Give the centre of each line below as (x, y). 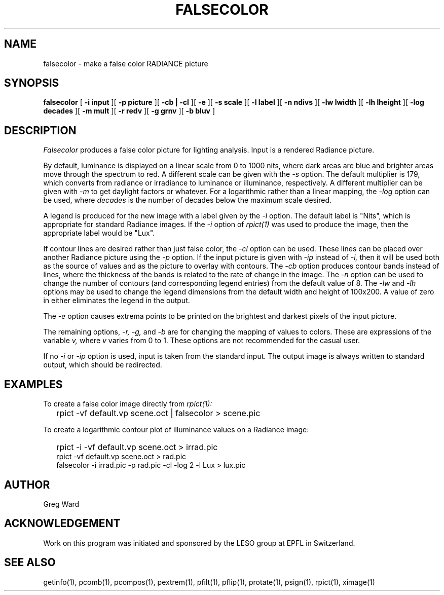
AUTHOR (27, 485)
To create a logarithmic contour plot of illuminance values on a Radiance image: (176, 430)
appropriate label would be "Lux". (99, 233)
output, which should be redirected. (103, 365)
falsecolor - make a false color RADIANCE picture (126, 63)
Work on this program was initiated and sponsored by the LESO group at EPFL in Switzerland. (199, 543)
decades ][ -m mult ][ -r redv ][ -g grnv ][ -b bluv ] (129, 111)
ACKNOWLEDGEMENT (62, 524)
